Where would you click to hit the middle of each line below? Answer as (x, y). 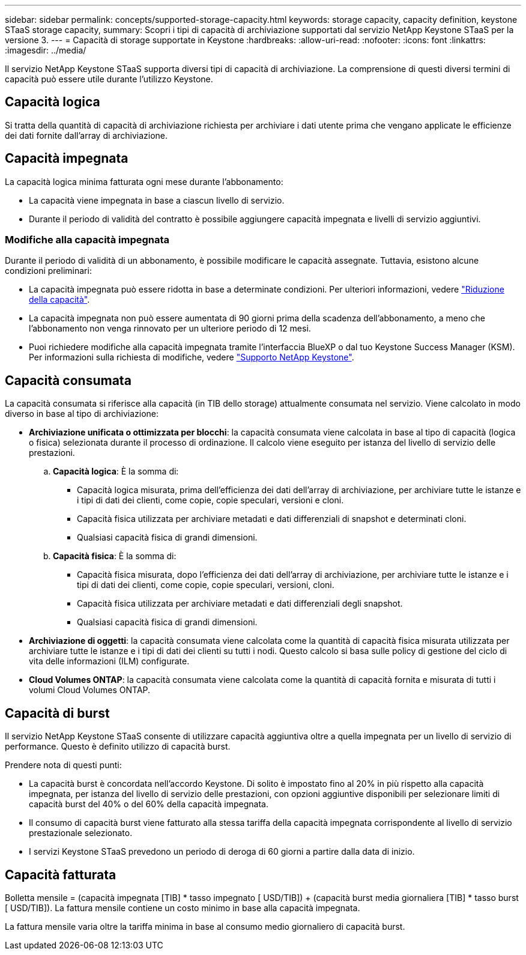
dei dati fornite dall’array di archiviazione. (86, 135)
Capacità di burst (57, 713)
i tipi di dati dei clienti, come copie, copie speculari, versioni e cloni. (210, 500)
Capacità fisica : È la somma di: (115, 556)
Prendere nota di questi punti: (63, 765)
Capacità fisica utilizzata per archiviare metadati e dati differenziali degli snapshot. (240, 604)
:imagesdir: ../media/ (46, 50)
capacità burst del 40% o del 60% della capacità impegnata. (149, 804)
